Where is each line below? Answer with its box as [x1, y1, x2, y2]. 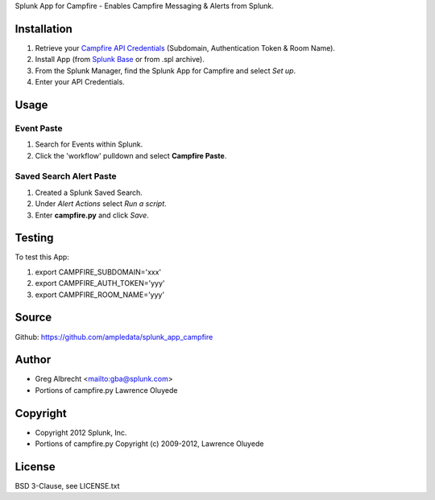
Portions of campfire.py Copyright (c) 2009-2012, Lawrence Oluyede [35, 439, 264, 448]
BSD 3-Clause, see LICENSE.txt [14, 481, 120, 491]
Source [14, 311, 52, 324]
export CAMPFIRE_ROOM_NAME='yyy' [35, 290, 165, 300]
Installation [14, 22, 72, 35]
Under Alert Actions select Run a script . [35, 199, 167, 209]
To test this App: [14, 252, 70, 262]
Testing [14, 231, 54, 245]
